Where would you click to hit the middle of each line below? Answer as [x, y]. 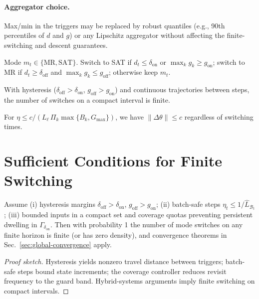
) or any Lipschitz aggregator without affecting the [147, 35]
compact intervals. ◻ [36, 290]
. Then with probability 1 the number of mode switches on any [146, 224]
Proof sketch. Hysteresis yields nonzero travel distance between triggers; [114, 261]
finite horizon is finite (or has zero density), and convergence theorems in [116, 234]
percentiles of [24, 35]
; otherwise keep [133, 72]
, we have [129, 116]
